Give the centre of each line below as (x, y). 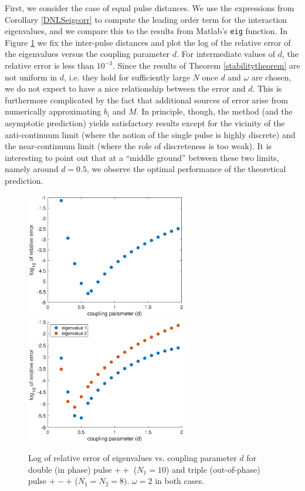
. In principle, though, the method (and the (214, 111)
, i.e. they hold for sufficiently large (127, 77)
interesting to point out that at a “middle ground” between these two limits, (142, 157)
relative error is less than (50, 65)
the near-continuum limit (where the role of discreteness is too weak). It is (138, 146)
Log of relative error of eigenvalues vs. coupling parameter (133, 458)
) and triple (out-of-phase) (213, 469)
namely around (32, 169)
